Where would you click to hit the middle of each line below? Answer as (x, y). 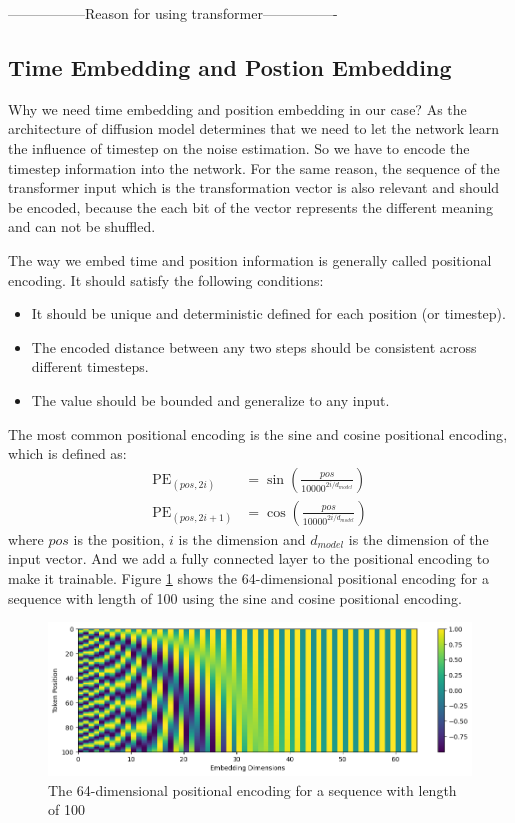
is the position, (119, 538)
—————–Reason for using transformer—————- (173, 13)
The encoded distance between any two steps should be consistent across (254, 346)
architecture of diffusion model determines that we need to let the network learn (254, 128)
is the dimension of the (418, 538)
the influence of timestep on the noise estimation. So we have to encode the (239, 147)
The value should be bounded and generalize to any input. (210, 399)
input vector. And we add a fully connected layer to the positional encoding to (249, 558)
